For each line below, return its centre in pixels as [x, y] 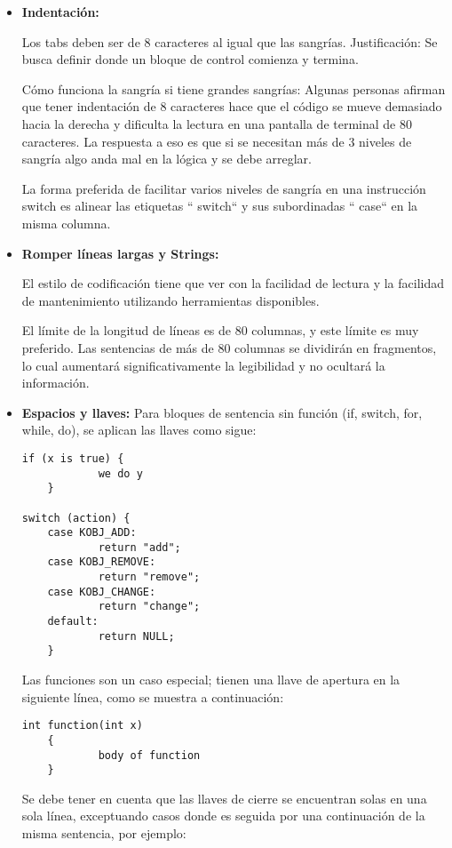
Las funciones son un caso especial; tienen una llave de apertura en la [211, 680]
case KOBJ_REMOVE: [102, 562]
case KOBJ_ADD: [92, 533]
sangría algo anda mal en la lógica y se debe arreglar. [167, 159]
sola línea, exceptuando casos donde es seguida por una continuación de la [223, 816]
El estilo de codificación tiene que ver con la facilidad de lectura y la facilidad [233, 283]
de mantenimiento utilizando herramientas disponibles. [170, 300]
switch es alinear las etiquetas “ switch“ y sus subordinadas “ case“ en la [220, 206]
